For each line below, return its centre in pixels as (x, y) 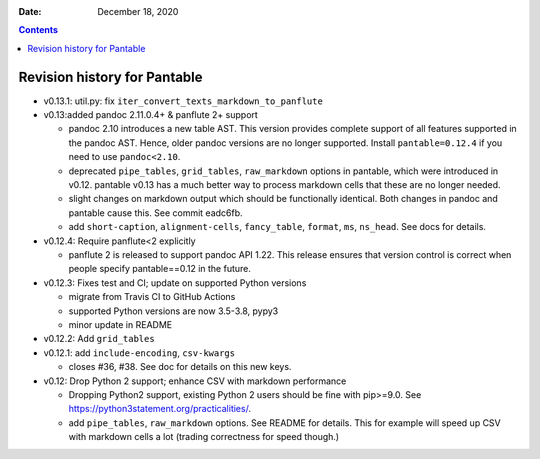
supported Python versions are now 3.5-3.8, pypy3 (173, 311)
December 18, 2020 (138, 11)
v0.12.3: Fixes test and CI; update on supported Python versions (175, 282)
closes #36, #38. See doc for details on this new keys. (180, 367)
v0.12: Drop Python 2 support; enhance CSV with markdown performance (195, 381)
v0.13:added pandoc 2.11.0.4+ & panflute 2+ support (151, 115)
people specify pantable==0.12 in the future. (160, 269)
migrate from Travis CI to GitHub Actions (152, 297)
